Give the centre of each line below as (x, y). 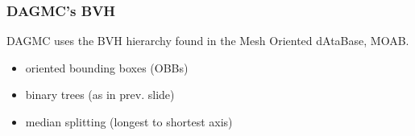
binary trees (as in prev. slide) (100, 95)
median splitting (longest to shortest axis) (129, 122)
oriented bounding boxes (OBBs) (107, 67)
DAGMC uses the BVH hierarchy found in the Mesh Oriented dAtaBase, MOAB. (208, 41)
